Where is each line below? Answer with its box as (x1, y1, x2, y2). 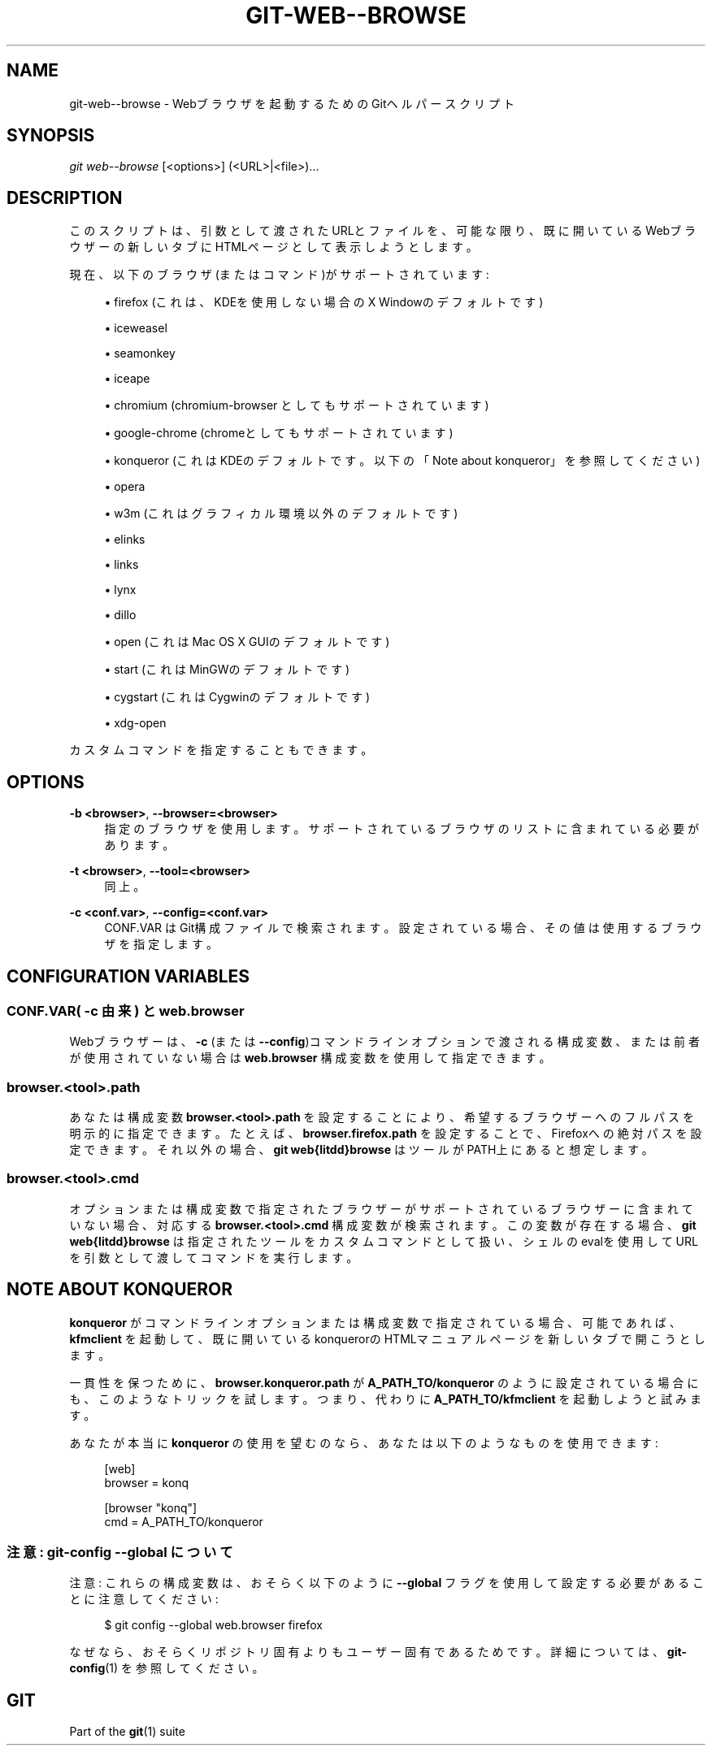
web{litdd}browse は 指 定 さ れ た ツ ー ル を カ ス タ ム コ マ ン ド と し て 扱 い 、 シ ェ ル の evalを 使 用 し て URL (69, 1234, 698, 1248)
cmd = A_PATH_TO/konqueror (104, 1514, 263, 1529)
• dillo (104, 608, 137, 622)
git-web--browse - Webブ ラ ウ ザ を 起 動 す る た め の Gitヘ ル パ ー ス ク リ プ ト (69, 96, 514, 111)
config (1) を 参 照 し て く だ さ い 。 (69, 1661, 264, 1676)
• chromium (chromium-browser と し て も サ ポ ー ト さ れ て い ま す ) (104, 398, 489, 413)
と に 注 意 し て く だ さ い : (69, 1592, 219, 1607)
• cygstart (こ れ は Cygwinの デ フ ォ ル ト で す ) (104, 690, 371, 705)
